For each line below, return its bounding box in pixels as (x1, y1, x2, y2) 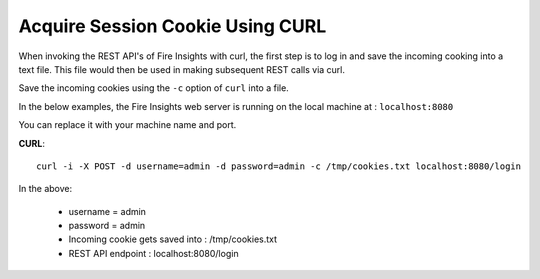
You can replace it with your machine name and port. (18, 119, 237, 131)
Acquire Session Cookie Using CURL (18, 15, 327, 37)
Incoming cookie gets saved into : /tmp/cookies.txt (68, 233, 278, 245)
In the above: (18, 183, 73, 195)
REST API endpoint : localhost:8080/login (68, 247, 239, 259)
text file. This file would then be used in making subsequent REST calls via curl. (18, 63, 345, 75)
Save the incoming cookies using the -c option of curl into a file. (18, 82, 289, 94)
